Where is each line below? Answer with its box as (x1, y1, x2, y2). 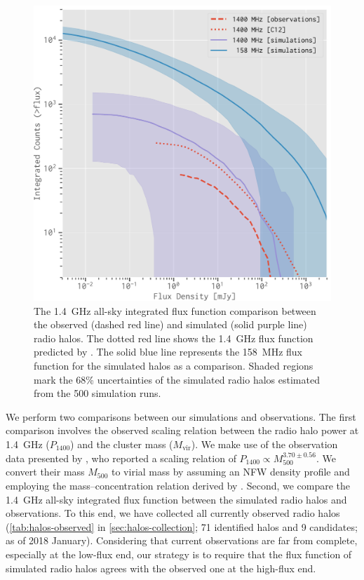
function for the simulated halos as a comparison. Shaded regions (34, 358, 314, 373)
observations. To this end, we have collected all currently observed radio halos (6, 506, 340, 520)
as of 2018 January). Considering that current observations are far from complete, (6, 533, 358, 548)
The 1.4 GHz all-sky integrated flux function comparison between (34, 303, 316, 318)
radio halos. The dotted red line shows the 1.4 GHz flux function (34, 330, 314, 345)
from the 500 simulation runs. (34, 386, 161, 400)
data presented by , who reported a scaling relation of (6, 450, 236, 465)
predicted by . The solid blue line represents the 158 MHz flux (34, 344, 303, 359)
